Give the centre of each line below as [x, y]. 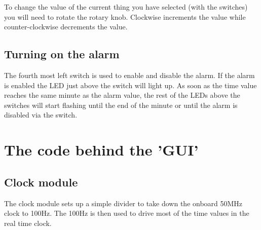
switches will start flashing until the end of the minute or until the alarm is [121, 105]
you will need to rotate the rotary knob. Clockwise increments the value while [125, 16]
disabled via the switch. [41, 115]
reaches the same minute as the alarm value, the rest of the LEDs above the [122, 95]
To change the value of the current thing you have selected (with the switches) [126, 7]
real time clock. [28, 223]
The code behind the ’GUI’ [101, 150]
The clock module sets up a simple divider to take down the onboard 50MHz [123, 203]
